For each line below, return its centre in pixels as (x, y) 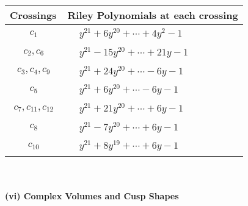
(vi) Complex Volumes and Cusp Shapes (92, 195)
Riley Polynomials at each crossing (153, 15)
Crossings (33, 15)
